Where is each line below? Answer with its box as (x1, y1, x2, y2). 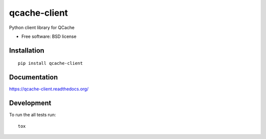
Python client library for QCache (9, 25, 75, 30)
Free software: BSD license (21, 33, 76, 39)
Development (9, 99, 52, 108)
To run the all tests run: (9, 112, 56, 118)
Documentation (9, 73, 58, 82)
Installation (9, 46, 44, 55)
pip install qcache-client (18, 60, 83, 66)
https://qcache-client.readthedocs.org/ (9, 86, 89, 92)
